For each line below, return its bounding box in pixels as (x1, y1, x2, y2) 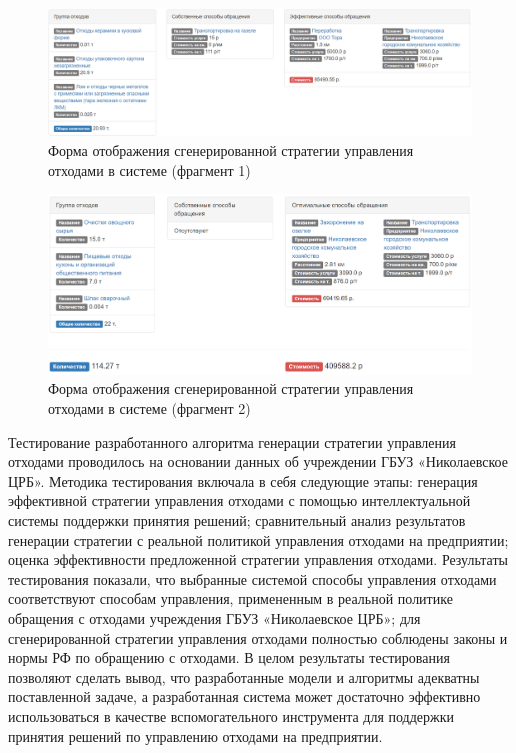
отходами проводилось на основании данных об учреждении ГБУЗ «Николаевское (8, 451, 508, 472)
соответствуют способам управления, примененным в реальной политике (8, 588, 453, 609)
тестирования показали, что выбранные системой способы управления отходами (8, 568, 497, 589)
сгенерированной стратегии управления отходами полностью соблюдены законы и (8, 627, 508, 648)
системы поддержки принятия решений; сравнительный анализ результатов (8, 510, 466, 530)
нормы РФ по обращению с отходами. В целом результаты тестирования (8, 647, 450, 668)
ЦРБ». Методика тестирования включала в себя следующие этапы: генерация (8, 470, 478, 491)
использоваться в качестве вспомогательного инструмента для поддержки (8, 705, 455, 726)
